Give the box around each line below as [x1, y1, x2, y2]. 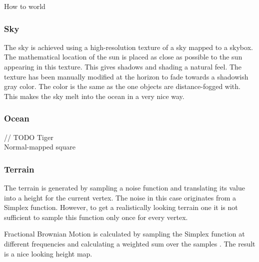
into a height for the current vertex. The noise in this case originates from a [4, 192, 236, 202]
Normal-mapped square [4, 141, 75, 152]
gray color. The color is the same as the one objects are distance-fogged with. [4, 81, 240, 91]
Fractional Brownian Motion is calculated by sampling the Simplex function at [4, 228, 245, 239]
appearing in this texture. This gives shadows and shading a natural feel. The [4, 61, 242, 71]
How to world [4, 1, 45, 11]
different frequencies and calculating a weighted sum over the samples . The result [4, 238, 255, 248]
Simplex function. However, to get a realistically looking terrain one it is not [4, 202, 238, 212]
